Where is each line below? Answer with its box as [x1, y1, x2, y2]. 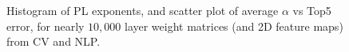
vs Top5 [292, 2, 331, 18]
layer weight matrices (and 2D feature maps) [125, 17, 343, 34]
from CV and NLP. [6, 33, 101, 50]
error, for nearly [6, 17, 85, 34]
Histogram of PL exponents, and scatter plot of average [6, 2, 279, 18]
